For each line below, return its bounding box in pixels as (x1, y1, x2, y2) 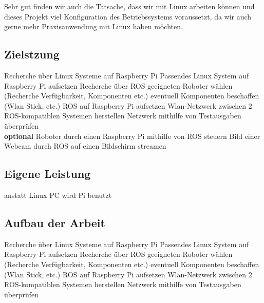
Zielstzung (4, 46, 60, 62)
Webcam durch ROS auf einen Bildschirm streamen (4, 140, 166, 151)
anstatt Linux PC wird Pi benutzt (4, 189, 112, 200)
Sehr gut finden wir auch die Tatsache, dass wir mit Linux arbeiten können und (4, 1, 255, 11)
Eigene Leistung (4, 166, 91, 181)
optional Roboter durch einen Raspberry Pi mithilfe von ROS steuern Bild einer (4, 130, 260, 141)
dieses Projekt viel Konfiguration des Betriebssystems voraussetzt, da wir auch (4, 11, 252, 22)
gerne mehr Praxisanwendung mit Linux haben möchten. (4, 21, 183, 32)
